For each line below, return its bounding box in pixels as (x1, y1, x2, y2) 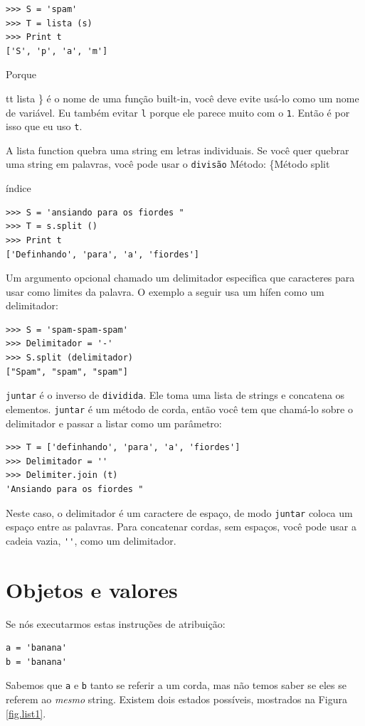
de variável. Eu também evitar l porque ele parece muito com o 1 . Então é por (6, 105, 350, 119)
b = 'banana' (6, 656, 67, 667)
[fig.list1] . (6, 705, 46, 720)
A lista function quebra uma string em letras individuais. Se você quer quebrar (6, 142, 349, 157)
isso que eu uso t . (6, 119, 83, 134)
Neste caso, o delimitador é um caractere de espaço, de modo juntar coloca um (6, 505, 353, 520)
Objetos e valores (6, 575, 178, 604)
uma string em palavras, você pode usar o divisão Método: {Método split (6, 156, 330, 171)
